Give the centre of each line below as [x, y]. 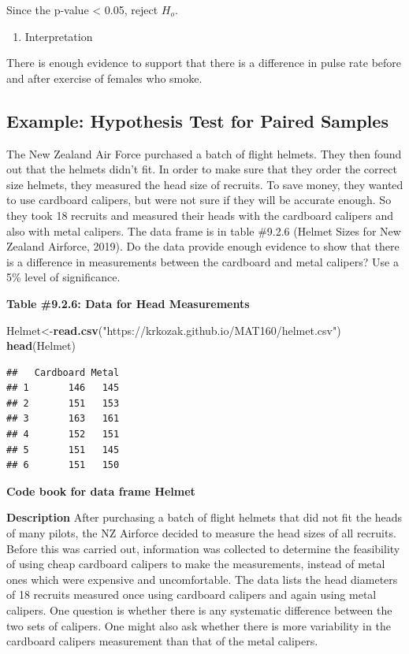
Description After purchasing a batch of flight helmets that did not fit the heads [204, 517]
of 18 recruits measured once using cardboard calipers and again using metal [191, 595]
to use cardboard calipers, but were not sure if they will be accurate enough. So [199, 200]
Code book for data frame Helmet [101, 490]
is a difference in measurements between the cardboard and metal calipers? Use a [203, 261]
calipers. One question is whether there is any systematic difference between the [199, 610]
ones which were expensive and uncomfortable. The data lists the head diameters [202, 579]
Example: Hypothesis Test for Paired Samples [197, 120]
